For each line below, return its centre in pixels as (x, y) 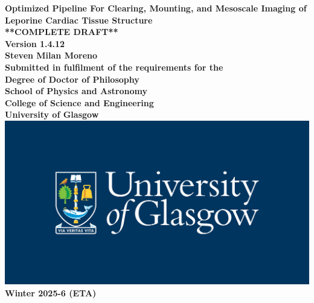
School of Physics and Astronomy (76, 91)
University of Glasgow (52, 114)
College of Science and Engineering (79, 102)
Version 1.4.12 (35, 43)
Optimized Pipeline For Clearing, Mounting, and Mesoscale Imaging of (156, 8)
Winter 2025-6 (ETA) (51, 292)
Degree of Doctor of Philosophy (72, 79)
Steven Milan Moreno (51, 55)
